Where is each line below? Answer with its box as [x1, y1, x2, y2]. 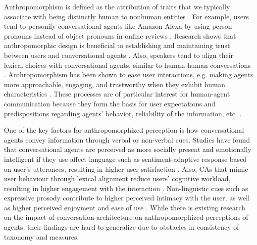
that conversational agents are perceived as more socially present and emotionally [4, 144, 252, 154]
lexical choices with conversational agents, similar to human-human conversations [4, 59, 251, 70]
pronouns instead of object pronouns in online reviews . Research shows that [4, 30, 236, 41]
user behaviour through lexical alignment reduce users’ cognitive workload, [4, 173, 231, 184]
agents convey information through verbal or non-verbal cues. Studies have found [4, 134, 250, 145]
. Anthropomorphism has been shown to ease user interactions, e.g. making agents [4, 69, 254, 80]
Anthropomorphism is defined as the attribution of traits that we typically [4, 1, 230, 11]
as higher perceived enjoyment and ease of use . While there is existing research [4, 202, 246, 212]
